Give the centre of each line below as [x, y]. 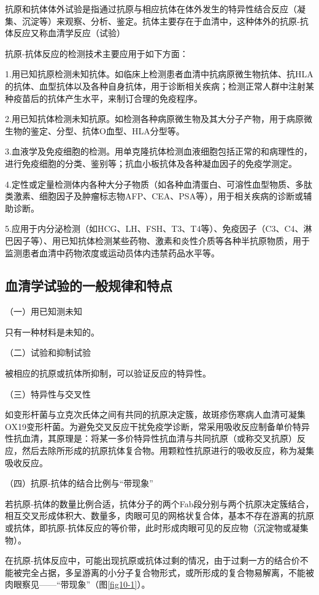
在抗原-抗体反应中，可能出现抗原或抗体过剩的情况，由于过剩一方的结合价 [152, 560]
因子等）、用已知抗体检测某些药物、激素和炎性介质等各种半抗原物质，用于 [161, 240]
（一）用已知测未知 [44, 311]
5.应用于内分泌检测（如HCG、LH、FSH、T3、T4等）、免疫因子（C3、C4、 [154, 228]
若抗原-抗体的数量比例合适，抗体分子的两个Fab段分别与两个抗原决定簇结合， [159, 503]
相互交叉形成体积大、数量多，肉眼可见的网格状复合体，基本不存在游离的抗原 [159, 516]
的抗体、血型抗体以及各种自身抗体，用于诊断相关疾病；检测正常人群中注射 [155, 86]
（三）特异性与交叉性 [48, 393]
